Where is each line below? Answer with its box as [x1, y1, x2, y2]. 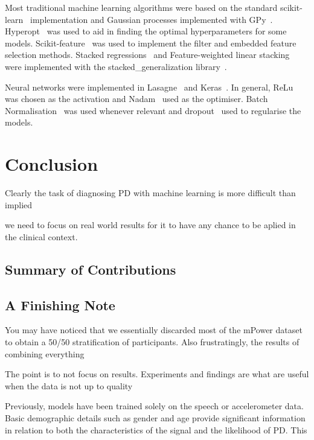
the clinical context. [5, 230, 78, 243]
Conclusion [5, 151, 98, 176]
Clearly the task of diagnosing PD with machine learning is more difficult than [5, 187, 296, 199]
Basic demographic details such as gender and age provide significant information [5, 411, 306, 424]
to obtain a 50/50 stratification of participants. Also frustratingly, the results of [5, 336, 300, 348]
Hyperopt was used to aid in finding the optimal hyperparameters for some [5, 25, 287, 37]
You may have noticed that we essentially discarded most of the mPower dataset [5, 324, 303, 336]
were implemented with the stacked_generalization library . [5, 60, 227, 72]
